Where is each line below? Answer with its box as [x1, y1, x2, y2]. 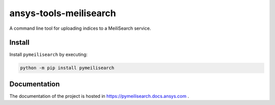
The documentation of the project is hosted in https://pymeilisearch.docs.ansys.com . [9, 93, 189, 99]
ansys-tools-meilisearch [9, 8, 117, 19]
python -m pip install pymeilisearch [20, 65, 115, 71]
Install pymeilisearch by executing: [9, 51, 88, 58]
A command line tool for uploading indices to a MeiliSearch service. [9, 25, 151, 31]
